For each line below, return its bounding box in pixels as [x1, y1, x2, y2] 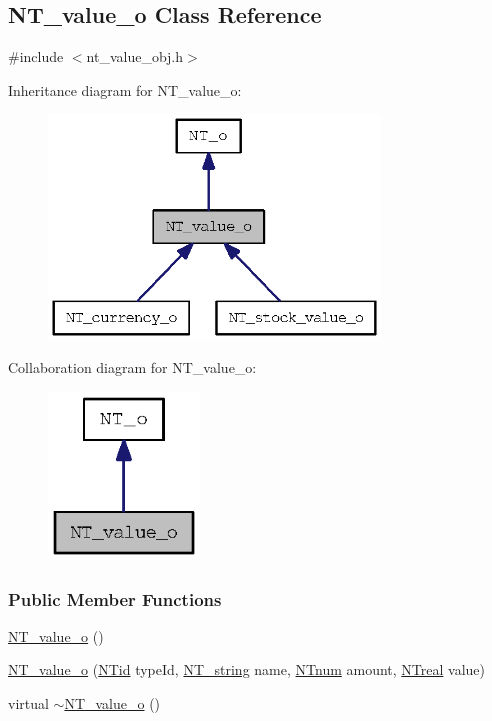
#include [8, 46, 64, 67]
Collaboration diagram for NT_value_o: [8, 357, 257, 378]
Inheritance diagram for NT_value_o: [8, 79, 242, 100]
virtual [8, 693, 49, 714]
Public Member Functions [8, 586, 222, 611]
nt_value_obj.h [86, 46, 184, 67]
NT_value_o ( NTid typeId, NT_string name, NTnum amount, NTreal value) [8, 659, 485, 680]
